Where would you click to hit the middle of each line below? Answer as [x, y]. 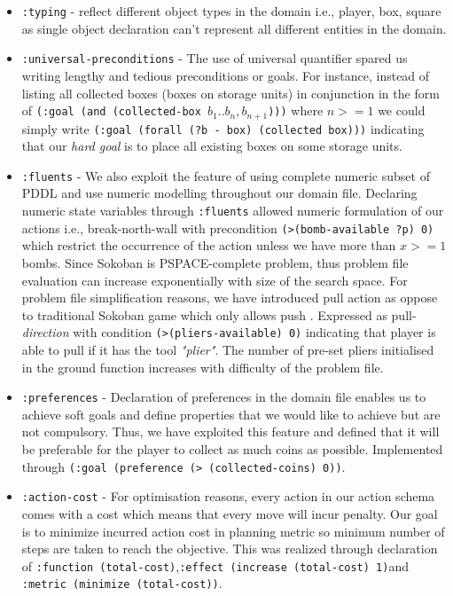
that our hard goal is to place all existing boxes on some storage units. [212, 146]
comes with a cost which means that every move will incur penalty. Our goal [230, 513]
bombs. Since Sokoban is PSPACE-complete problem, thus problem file [215, 262]
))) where [296, 110]
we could [402, 110]
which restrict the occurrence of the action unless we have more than [209, 245]
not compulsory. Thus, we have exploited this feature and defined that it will [230, 431]
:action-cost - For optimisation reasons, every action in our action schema [228, 496]
